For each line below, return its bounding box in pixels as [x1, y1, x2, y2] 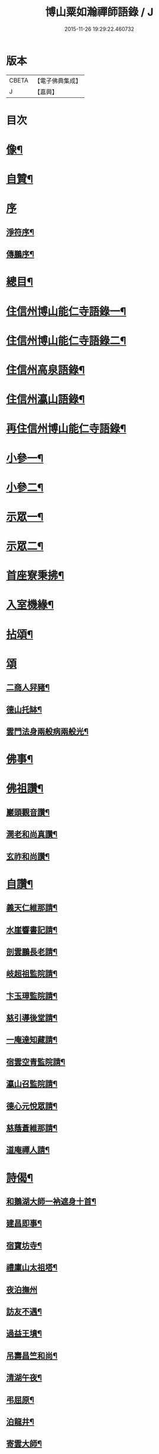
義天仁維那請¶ [6, 903, 58, 913]
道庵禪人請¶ [6, 1145, 50, 1155]
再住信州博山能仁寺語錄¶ [6, 422, 126, 436]
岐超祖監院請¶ [6, 969, 58, 979]
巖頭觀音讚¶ [6, 807, 50, 817]
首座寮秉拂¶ [6, 569, 64, 582]
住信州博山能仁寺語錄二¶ [6, 334, 126, 347]
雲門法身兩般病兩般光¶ [6, 726, 89, 736]
